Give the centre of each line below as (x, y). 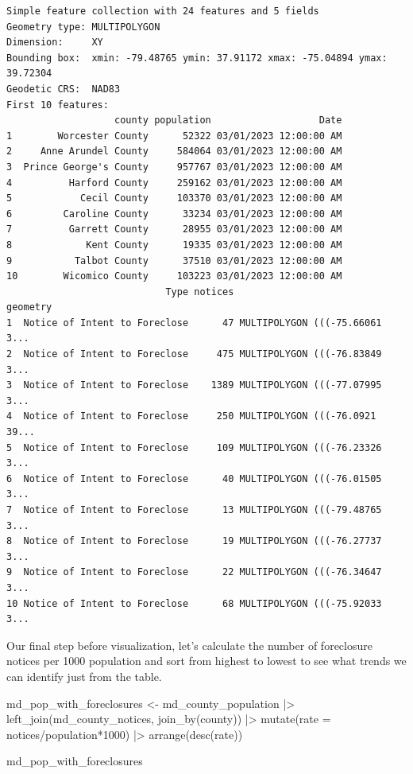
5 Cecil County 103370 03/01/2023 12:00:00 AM (174, 198)
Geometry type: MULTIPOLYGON (83, 27)
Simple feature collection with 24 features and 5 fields (163, 11)
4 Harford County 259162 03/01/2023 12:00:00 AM (174, 183)
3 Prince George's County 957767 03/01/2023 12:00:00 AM (174, 167)
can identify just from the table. (84, 676)
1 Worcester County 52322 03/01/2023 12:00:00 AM (174, 136)
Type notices (200, 292)
